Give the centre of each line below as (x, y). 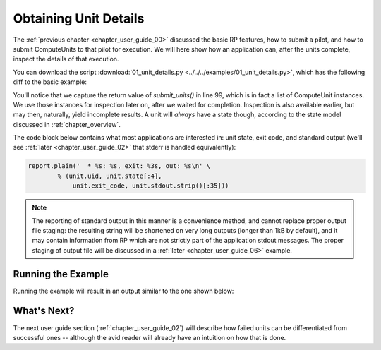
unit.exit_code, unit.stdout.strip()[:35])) (151, 186)
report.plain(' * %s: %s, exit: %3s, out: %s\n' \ (119, 166)
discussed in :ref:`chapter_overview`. (67, 124)
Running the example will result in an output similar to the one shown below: (123, 291)
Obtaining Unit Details (79, 18)
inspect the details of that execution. (66, 59)
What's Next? (44, 311)
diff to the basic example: (50, 82)
